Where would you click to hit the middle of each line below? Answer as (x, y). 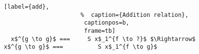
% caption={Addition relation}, (135, 15)
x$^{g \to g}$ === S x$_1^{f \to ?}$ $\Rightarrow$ (103, 39)
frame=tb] (100, 31)
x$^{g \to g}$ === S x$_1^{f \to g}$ (81, 47)
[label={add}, (27, 7)
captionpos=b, (107, 23)
